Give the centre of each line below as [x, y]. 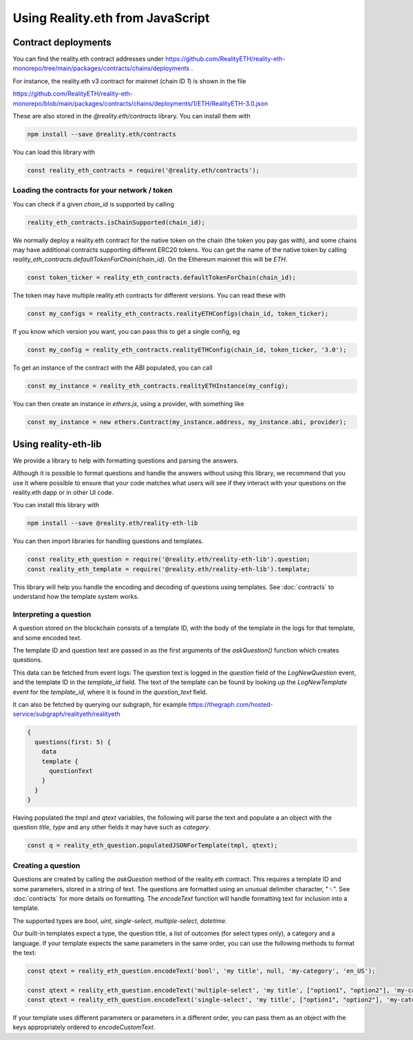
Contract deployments [62, 42]
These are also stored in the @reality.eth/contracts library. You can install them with [131, 116]
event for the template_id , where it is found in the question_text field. [110, 692]
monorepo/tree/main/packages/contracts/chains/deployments [101, 68]
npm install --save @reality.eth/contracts [102, 134]
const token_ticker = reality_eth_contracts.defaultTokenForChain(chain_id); [161, 278]
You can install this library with [56, 505]
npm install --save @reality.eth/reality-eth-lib [113, 523]
